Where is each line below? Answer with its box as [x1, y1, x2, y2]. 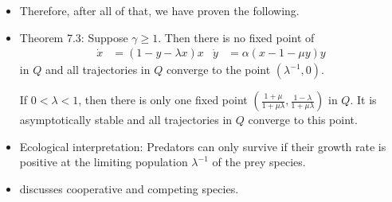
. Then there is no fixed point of [158, 29, 315, 45]
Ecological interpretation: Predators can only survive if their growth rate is [19, 138, 386, 154]
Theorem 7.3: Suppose [19, 29, 128, 45]
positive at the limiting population [19, 153, 188, 170]
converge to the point [166, 61, 271, 78]
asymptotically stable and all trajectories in [19, 111, 233, 128]
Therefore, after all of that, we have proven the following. [19, 2, 300, 18]
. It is [350, 91, 377, 108]
